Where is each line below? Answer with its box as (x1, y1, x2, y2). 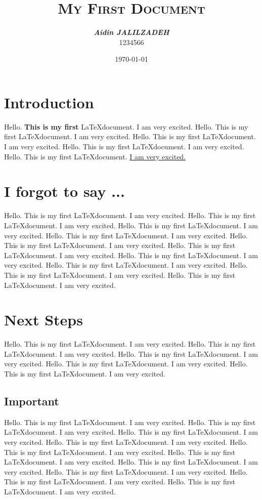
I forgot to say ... (4, 181, 125, 201)
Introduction (4, 92, 94, 112)
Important (4, 393, 59, 408)
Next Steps (4, 309, 83, 330)
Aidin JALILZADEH (94, 27, 169, 37)
